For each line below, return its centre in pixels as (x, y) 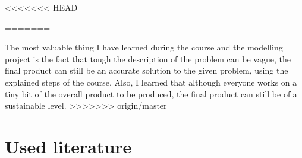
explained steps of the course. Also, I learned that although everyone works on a (151, 82)
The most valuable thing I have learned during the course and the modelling (144, 47)
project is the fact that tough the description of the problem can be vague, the (148, 59)
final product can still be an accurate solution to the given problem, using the (147, 70)
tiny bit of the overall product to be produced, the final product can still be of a (151, 94)
